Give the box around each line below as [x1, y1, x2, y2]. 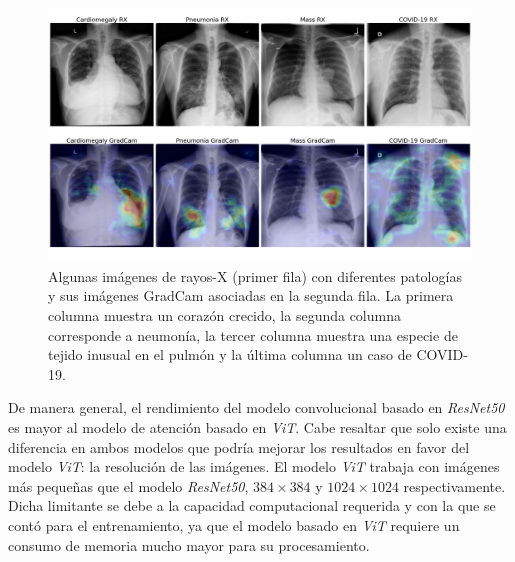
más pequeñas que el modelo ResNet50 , [8, 475, 249, 496]
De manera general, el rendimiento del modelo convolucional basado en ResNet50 [8, 397, 505, 418]
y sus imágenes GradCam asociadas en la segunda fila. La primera [48, 285, 454, 306]
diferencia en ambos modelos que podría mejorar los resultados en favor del [8, 436, 470, 457]
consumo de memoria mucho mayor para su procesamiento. [8, 534, 370, 555]
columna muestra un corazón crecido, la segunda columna [48, 305, 401, 326]
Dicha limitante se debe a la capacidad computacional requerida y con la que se [8, 495, 496, 516]
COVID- [416, 344, 468, 365]
